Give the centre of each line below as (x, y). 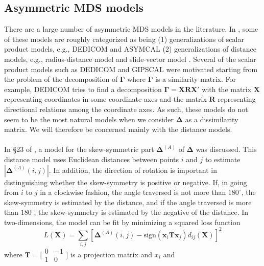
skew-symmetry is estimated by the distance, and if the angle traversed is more (128, 202)
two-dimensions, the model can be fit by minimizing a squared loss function (122, 222)
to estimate (223, 159)
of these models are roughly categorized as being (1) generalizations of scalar (124, 39)
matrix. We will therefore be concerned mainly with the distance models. (118, 129)
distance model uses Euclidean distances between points (92, 159)
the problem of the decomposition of (61, 79)
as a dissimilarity (212, 119)
